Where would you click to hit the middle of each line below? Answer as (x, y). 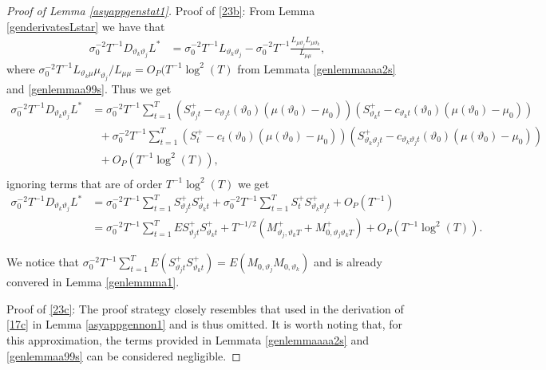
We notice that (43, 262)
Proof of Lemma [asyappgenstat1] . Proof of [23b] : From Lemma (161, 10)
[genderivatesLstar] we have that (86, 26)
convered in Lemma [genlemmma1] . (93, 282)
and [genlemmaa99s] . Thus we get (89, 89)
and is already (348, 262)
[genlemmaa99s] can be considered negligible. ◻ (124, 355)
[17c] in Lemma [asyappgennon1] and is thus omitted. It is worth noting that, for (205, 324)
